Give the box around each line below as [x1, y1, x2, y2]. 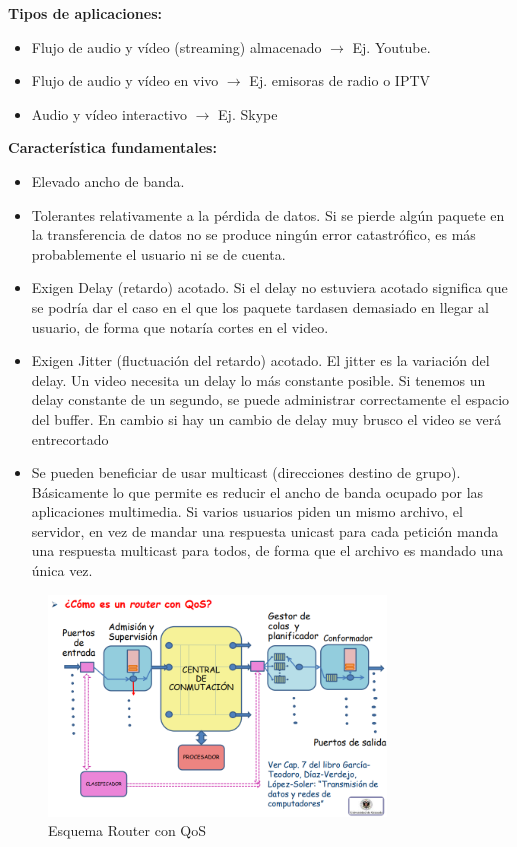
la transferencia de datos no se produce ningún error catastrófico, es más [31, 224, 476, 245]
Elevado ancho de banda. [31, 170, 185, 191]
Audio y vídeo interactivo [31, 103, 188, 124]
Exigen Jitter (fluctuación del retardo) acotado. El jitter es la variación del [31, 350, 490, 371]
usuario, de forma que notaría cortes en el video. [31, 316, 329, 337]
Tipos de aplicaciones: [8, 3, 163, 23]
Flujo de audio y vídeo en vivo [31, 70, 219, 91]
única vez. [31, 560, 93, 581]
